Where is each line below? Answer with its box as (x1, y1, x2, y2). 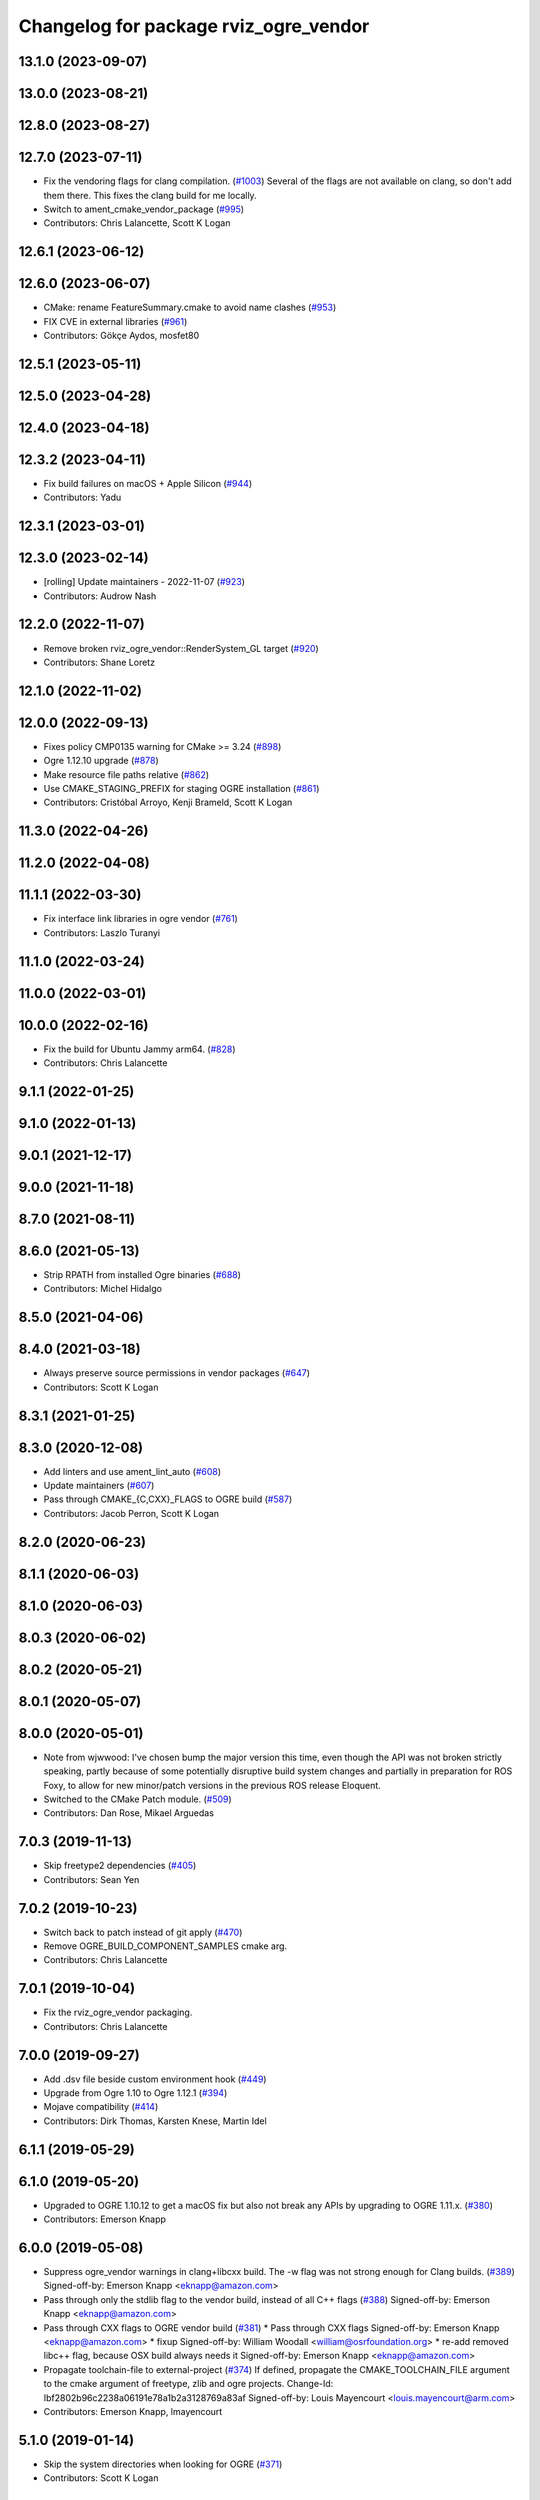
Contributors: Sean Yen (43, 1873, 140, 1885)
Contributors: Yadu (43, 491, 122, 504)
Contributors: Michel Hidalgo (43, 1283, 162, 1295)
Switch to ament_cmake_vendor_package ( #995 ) (43, 203, 245, 215)
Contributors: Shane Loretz (43, 656, 155, 668)
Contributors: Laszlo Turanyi (43, 926, 160, 939)
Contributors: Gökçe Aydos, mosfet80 (43, 329, 200, 341)
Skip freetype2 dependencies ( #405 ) (43, 1860, 197, 1872)
